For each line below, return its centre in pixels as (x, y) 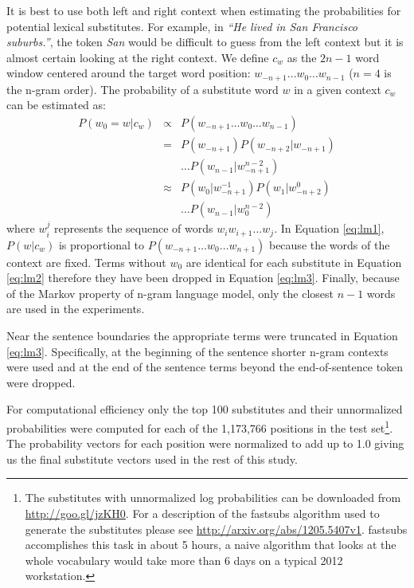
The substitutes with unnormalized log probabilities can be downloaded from (213, 498)
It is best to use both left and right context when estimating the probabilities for (204, 10)
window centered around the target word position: (129, 73)
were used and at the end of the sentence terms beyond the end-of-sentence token (205, 367)
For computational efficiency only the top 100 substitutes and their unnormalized (205, 409)
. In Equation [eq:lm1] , (329, 228)
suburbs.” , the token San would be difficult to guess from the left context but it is (205, 42)
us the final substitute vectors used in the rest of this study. (152, 459)
